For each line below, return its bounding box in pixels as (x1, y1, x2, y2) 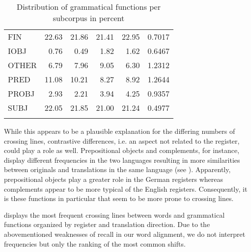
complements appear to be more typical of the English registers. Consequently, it (4, 183, 248, 194)
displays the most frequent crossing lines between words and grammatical (4, 209, 225, 220)
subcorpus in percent (53, 12, 125, 24)
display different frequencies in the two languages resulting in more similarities (4, 154, 240, 165)
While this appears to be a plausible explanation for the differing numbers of (4, 126, 235, 136)
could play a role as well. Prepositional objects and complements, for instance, (4, 145, 240, 155)
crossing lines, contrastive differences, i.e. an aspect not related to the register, (4, 135, 240, 146)
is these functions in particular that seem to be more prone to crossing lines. (4, 193, 234, 203)
